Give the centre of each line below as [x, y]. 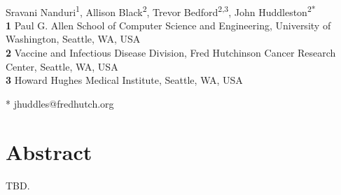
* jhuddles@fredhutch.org [60, 103]
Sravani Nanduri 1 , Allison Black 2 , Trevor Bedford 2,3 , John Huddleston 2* [161, 10]
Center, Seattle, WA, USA [62, 66]
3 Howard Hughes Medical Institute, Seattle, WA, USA [124, 80]
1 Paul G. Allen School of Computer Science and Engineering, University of [168, 25]
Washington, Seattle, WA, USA [73, 39]
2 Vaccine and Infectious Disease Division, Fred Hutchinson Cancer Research [171, 53]
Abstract [49, 151]
